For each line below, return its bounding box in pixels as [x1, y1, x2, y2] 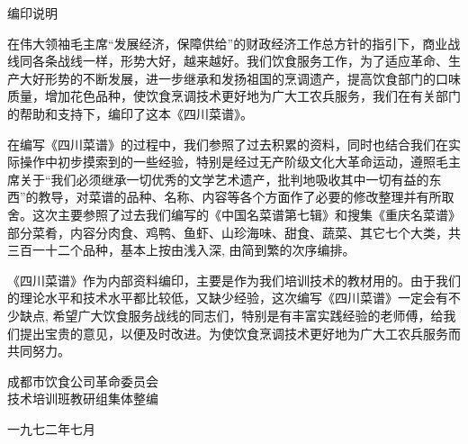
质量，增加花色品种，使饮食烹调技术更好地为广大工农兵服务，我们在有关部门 [7, 86, 461, 105]
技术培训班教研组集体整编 [7, 389, 158, 408]
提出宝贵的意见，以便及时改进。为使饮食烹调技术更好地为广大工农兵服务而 [19, 323, 461, 342]
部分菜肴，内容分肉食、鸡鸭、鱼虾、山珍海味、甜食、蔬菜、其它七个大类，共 [7, 222, 461, 241]
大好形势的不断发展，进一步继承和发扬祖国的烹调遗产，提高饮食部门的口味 [19, 68, 461, 87]
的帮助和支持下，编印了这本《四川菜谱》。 [7, 104, 253, 122]
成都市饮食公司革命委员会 [7, 371, 158, 390]
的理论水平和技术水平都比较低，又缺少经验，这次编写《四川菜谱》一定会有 [7, 288, 448, 307]
